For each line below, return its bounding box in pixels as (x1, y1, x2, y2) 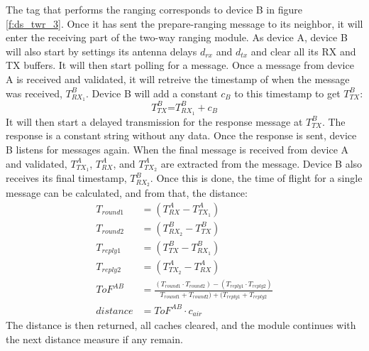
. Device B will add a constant (86, 85, 218, 100)
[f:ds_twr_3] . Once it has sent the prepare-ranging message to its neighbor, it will (6, 16, 363, 31)
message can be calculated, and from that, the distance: (6, 185, 248, 200)
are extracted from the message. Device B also (160, 156, 363, 171)
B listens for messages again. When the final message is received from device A (6, 141, 349, 156)
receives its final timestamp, (6, 171, 127, 185)
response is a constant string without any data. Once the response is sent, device (6, 128, 357, 143)
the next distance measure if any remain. (6, 331, 183, 346)
